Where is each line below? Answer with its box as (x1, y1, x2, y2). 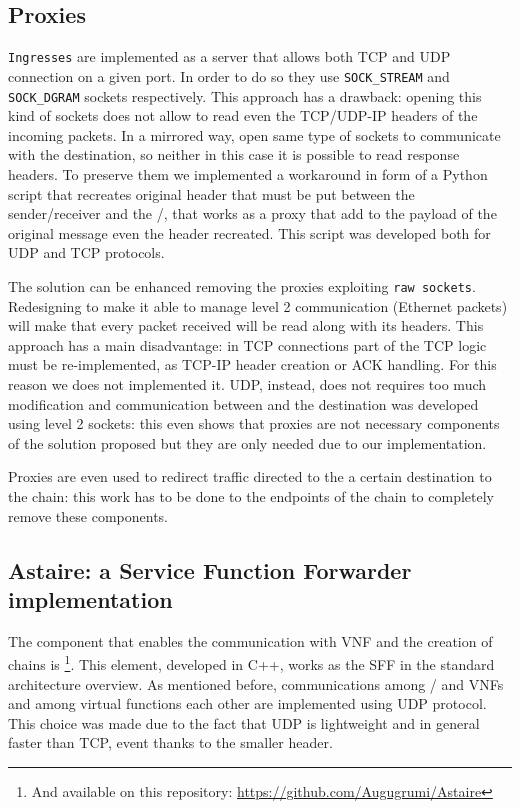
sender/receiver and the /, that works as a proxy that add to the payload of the (8, 203, 497, 224)
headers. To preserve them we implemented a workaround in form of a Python (8, 163, 488, 184)
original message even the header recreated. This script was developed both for (8, 222, 491, 243)
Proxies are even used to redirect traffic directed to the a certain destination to (8, 466, 492, 487)
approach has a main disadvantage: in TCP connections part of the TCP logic (8, 334, 487, 355)
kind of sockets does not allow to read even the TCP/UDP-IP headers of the (8, 105, 478, 126)
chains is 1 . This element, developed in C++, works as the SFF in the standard (8, 651, 495, 674)
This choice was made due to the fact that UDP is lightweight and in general (8, 712, 480, 733)
